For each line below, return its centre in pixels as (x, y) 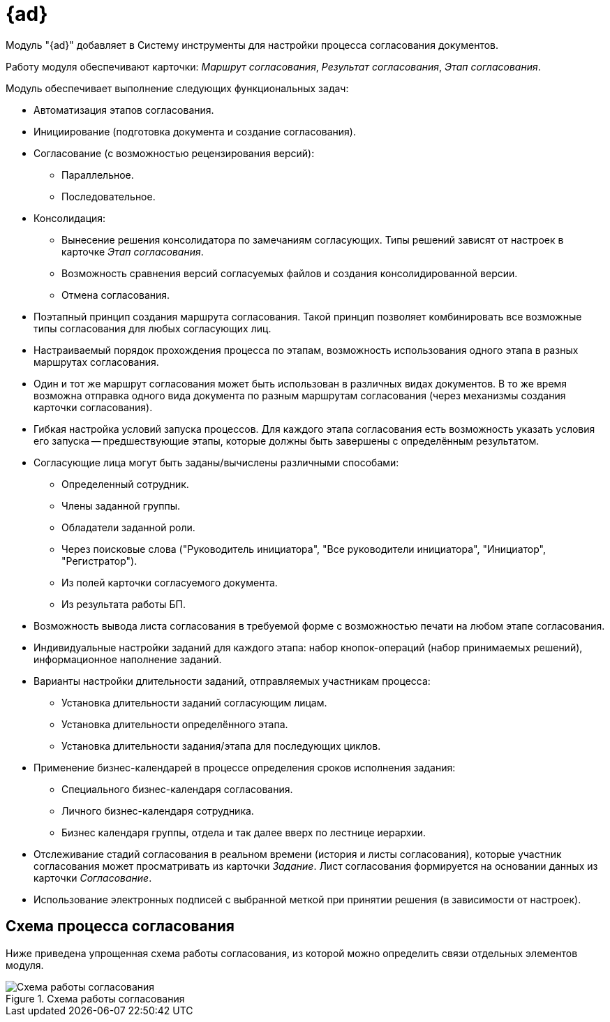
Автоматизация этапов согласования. (124, 110)
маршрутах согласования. (96, 362)
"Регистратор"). (99, 561)
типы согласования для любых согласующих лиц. (152, 328)
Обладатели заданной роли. (128, 527)
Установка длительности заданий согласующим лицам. (194, 702)
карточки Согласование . (93, 877)
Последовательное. (109, 196)
